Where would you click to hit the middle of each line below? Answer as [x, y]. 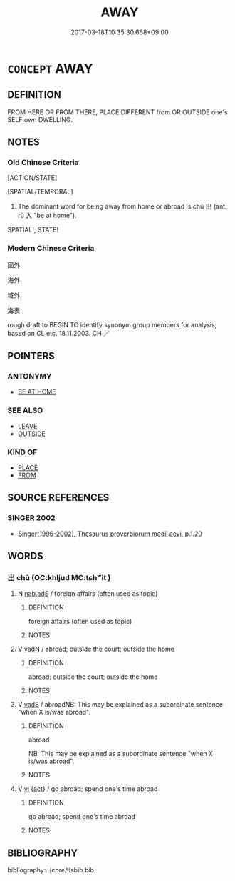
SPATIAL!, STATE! [33, 230]
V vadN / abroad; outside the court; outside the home [96, 649]
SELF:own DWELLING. [40, 119]
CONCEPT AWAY [51, 68]
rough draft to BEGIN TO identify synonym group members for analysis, [112, 324]
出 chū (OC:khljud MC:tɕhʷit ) [59, 578]
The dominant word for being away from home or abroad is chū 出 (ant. [122, 206]
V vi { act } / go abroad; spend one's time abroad [88, 789]
